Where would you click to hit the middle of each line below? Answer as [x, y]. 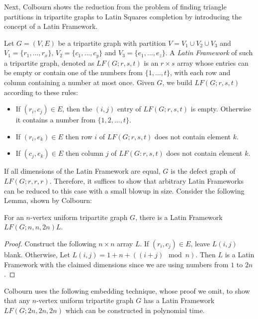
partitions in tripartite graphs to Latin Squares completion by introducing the [123, 16]
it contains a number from [55, 120]
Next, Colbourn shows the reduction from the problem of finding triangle [115, 6]
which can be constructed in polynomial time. [135, 310]
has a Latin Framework [179, 300]
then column [85, 153]
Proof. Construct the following [50, 243]
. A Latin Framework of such [209, 53]
